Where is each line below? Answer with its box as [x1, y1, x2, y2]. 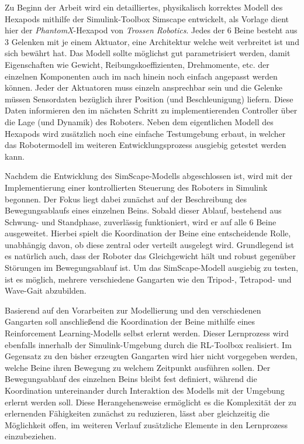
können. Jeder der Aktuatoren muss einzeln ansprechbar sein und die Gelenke [5, 81, 282, 94]
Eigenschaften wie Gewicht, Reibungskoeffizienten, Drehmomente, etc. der [5, 58, 270, 70]
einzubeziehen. [5, 430, 57, 442]
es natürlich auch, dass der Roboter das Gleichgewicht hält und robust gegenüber [5, 250, 296, 262]
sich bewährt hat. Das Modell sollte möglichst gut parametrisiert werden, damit [5, 47, 291, 59]
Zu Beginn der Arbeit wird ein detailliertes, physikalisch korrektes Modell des [5, 1, 283, 13]
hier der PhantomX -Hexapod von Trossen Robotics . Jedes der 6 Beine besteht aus [5, 24, 298, 36]
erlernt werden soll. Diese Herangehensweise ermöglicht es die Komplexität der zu [5, 395, 296, 408]
